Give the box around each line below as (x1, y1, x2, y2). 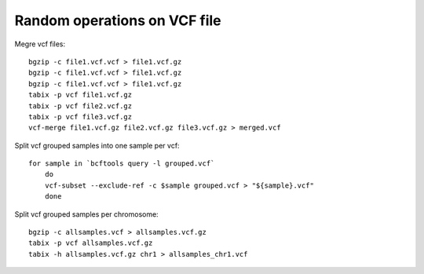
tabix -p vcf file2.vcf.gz (28, 101, 133, 110)
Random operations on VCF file (14, 12, 221, 29)
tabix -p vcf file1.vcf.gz (28, 90, 133, 100)
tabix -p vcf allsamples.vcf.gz (28, 239, 153, 247)
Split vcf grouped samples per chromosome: (14, 209, 159, 219)
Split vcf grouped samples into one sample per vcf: (14, 141, 180, 150)
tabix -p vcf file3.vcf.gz (28, 112, 133, 121)
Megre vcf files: (14, 39, 66, 49)
